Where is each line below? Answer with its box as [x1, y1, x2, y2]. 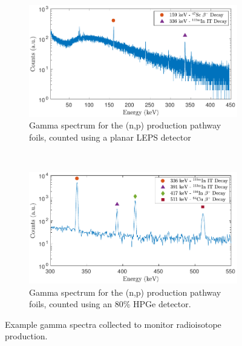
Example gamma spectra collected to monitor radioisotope [5, 318, 221, 330]
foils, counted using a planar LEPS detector [29, 130, 191, 143]
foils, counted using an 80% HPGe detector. [29, 298, 191, 310]
